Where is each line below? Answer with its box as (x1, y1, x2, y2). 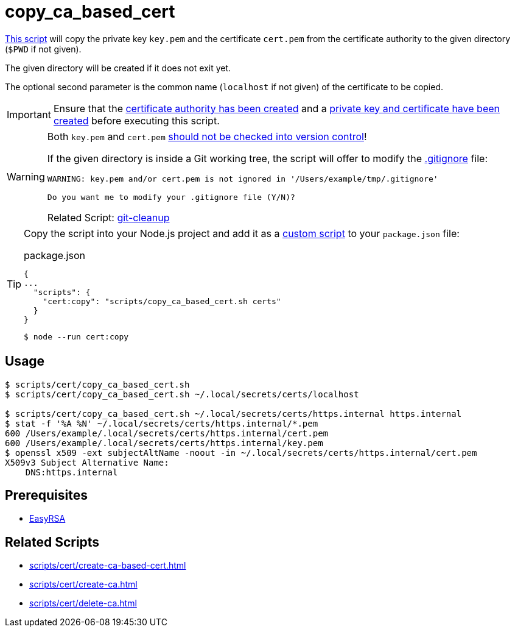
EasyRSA (29, 513, 66, 524)
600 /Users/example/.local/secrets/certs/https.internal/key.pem (5, 438, 323, 448)
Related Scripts (5, 534, 100, 550)
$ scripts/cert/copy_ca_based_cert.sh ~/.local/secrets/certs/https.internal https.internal (5, 408, 462, 419)
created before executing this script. (53, 114, 220, 127)
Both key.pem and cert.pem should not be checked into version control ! (47, 130, 367, 143)
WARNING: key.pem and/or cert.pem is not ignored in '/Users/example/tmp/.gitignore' (47, 174, 438, 183)
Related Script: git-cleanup (47, 211, 170, 224)
